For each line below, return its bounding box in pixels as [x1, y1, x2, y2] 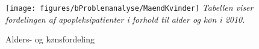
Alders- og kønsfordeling [5, 33, 95, 45]
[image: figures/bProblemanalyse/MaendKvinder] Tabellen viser [5, 1, 254, 13]
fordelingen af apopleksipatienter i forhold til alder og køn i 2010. [5, 13, 245, 25]
